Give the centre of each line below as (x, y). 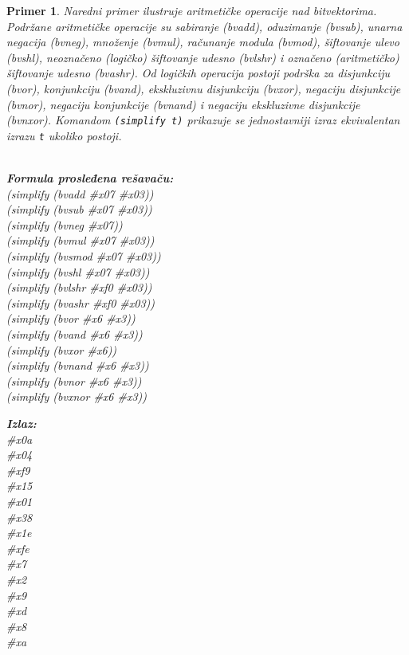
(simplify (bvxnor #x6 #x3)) (77, 396)
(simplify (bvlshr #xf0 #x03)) (79, 287)
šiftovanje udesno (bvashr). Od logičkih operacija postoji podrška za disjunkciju (199, 73)
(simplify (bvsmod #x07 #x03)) (84, 256)
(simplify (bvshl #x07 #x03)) (78, 271)
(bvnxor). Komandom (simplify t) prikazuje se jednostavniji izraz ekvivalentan (203, 120)
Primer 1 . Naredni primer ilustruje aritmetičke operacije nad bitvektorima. (192, 10)
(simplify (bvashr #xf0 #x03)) (81, 302)
